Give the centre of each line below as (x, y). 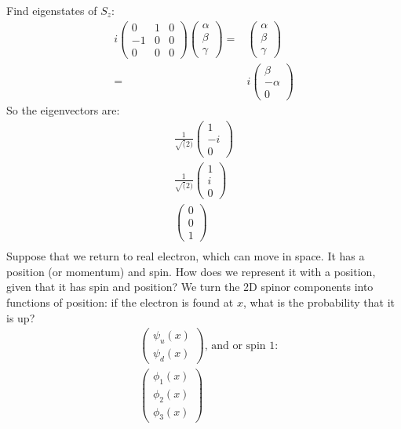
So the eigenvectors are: (63, 109)
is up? (21, 317)
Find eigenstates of (52, 10)
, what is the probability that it (319, 302)
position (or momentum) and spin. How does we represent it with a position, (191, 271)
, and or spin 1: (241, 345)
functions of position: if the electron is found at (120, 302)
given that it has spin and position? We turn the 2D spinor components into (190, 287)
